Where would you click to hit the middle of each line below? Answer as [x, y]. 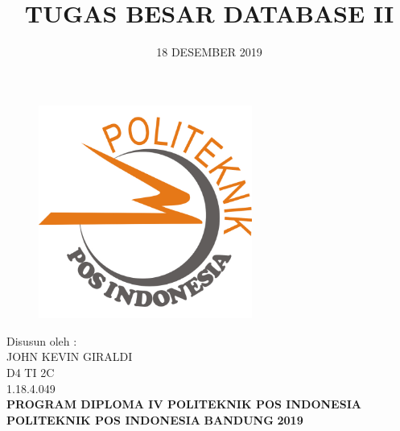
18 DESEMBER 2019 [209, 52]
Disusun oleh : [42, 340]
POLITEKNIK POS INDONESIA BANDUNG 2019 [155, 419]
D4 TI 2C [31, 373]
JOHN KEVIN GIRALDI [70, 356]
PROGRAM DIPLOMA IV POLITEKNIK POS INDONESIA [184, 404]
